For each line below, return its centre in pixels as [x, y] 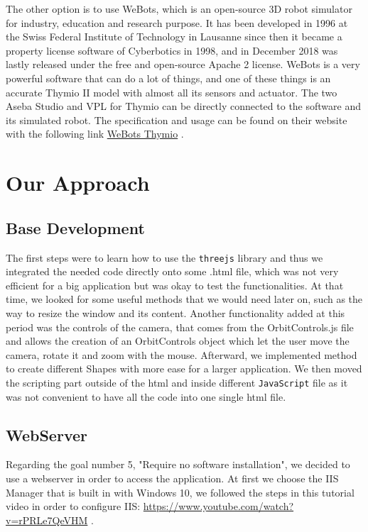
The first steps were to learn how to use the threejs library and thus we [164, 257]
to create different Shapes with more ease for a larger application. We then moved [184, 368]
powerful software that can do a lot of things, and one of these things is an [168, 78]
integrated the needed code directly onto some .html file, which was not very [172, 271]
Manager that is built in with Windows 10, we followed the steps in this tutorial [180, 492]
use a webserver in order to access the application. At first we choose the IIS [172, 478]
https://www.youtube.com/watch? [218, 506]
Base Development [75, 227]
